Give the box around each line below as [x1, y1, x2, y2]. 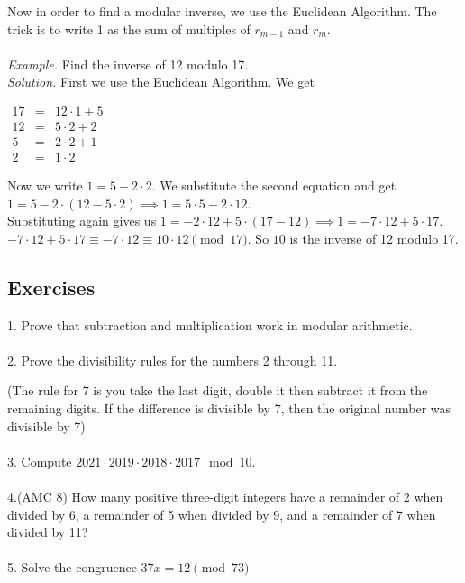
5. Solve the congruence [7, 558, 137, 577]
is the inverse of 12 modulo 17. [289, 228, 459, 247]
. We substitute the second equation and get [151, 176, 397, 195]
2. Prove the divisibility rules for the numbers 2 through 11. [7, 350, 338, 369]
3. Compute [7, 451, 72, 470]
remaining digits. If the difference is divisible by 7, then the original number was [7, 399, 451, 418]
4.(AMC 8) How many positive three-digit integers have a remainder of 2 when [7, 487, 443, 506]
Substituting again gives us [7, 211, 157, 230]
